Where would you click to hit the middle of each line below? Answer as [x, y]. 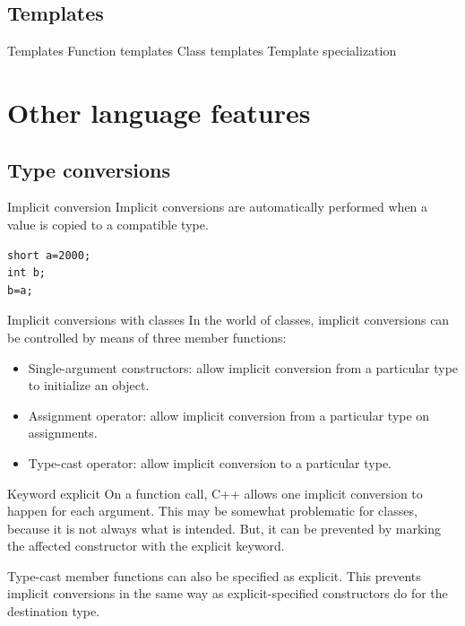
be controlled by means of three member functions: [147, 337]
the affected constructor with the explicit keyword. [146, 546]
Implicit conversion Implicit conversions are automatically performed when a [218, 207]
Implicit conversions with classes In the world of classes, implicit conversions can [228, 320]
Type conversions [89, 169]
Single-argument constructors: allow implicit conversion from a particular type [243, 367]
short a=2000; [49, 255]
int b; [26, 273]
